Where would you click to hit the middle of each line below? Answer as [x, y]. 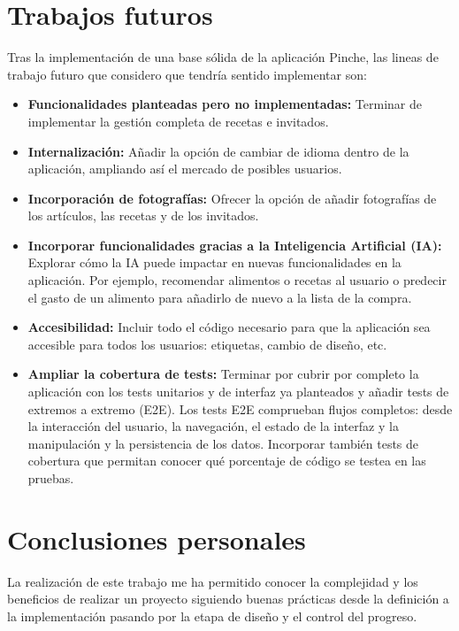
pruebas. [51, 478]
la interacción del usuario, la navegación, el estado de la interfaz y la [213, 426]
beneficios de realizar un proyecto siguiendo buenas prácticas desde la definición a [228, 599]
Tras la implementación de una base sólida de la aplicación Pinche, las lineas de [223, 57]
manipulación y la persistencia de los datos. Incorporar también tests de [223, 443]
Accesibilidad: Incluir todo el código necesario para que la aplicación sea [229, 327]
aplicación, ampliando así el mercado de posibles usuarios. [185, 169]
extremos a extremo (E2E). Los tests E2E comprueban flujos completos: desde [240, 408]
